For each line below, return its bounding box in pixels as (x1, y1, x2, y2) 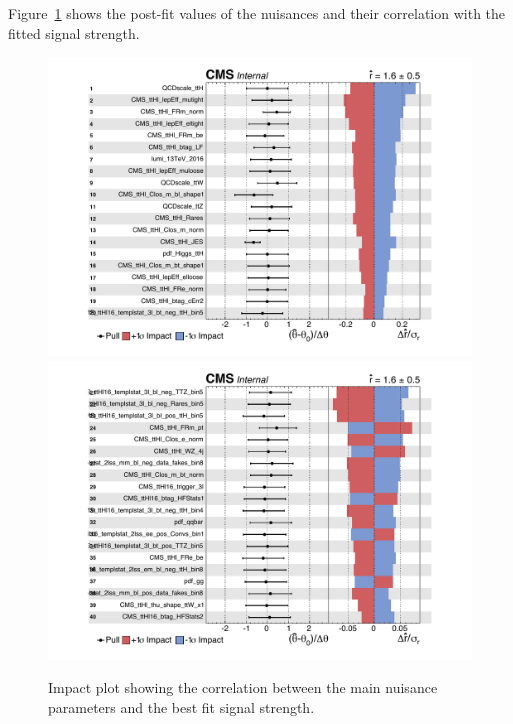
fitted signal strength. (8, 22, 140, 43)
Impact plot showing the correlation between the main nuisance (48, 677, 438, 698)
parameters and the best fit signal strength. (48, 696, 315, 717)
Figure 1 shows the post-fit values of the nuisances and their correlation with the (8, 3, 506, 23)
